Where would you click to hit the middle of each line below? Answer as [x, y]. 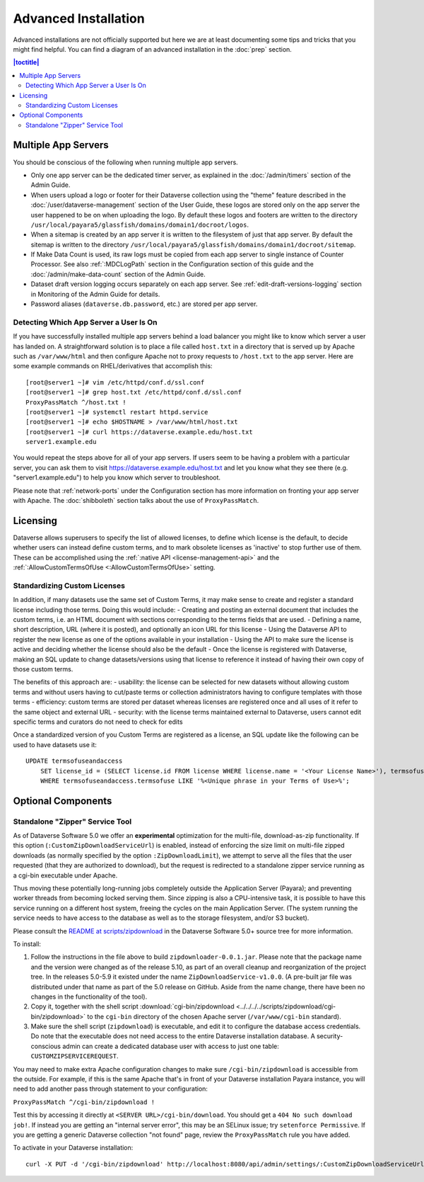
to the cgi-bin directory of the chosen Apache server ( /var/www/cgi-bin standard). [214, 1016]
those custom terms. [43, 669]
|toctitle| [26, 62]
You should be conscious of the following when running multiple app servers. [125, 162]
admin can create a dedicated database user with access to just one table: [171, 1046]
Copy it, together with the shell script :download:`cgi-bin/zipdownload [132, 1006]
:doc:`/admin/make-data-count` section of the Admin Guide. [118, 274]
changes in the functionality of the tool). [89, 996]
